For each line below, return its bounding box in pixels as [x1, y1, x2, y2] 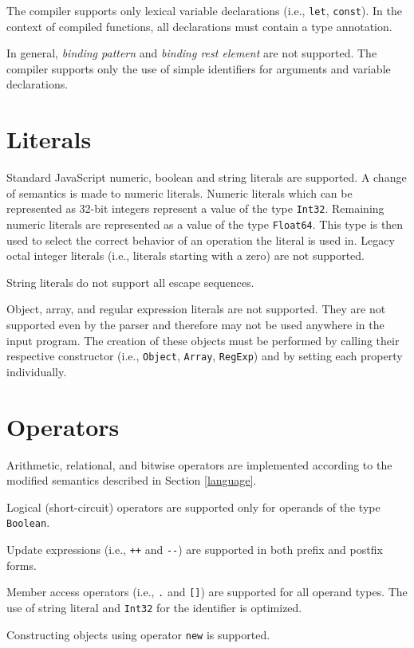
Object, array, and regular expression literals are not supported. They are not [6, 300, 386, 317]
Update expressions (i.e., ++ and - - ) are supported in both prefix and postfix [6, 541, 383, 558]
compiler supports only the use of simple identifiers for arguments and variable [6, 60, 391, 77]
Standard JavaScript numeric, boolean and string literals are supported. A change [6, 169, 407, 186]
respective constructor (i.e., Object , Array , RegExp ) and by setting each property [6, 348, 403, 364]
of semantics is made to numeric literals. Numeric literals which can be [6, 184, 353, 201]
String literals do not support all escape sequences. [6, 273, 254, 290]
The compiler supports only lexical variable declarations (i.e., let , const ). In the [6, 2, 402, 18]
